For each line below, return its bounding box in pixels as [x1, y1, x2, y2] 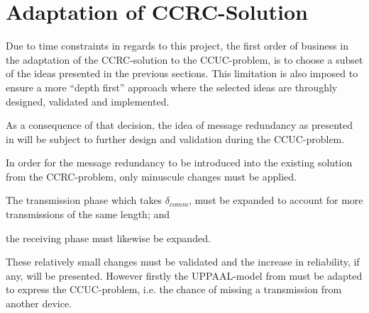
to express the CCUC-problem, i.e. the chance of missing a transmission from [6, 282, 342, 297]
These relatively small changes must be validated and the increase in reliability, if [6, 254, 360, 269]
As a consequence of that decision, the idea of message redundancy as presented [6, 118, 353, 132]
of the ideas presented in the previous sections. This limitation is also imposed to [6, 66, 358, 81]
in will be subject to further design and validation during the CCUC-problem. [6, 131, 345, 146]
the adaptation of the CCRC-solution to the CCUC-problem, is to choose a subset [6, 52, 363, 67]
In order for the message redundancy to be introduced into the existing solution [6, 155, 353, 170]
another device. [6, 296, 72, 311]
